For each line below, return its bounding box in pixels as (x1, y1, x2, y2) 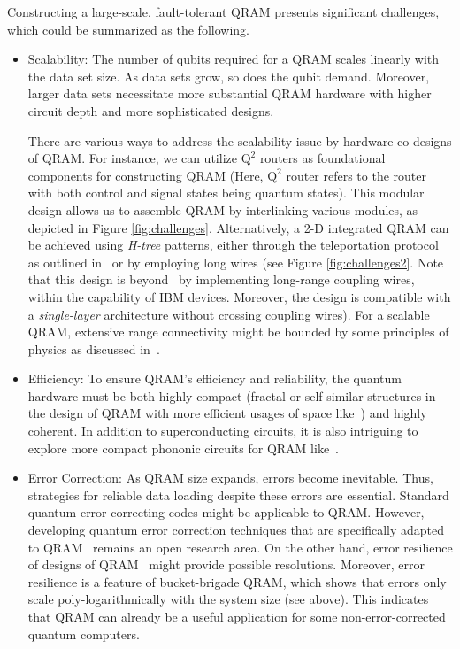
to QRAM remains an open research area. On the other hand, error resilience (27, 537, 453, 556)
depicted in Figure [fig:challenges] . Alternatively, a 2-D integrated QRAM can (27, 218, 449, 236)
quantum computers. (27, 624, 140, 643)
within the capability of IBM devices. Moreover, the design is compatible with (27, 287, 451, 305)
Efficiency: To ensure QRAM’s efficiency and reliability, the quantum (27, 369, 402, 388)
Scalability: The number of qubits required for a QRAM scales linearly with (27, 50, 440, 68)
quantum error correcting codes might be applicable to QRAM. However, (27, 503, 425, 522)
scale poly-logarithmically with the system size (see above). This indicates (27, 590, 429, 608)
